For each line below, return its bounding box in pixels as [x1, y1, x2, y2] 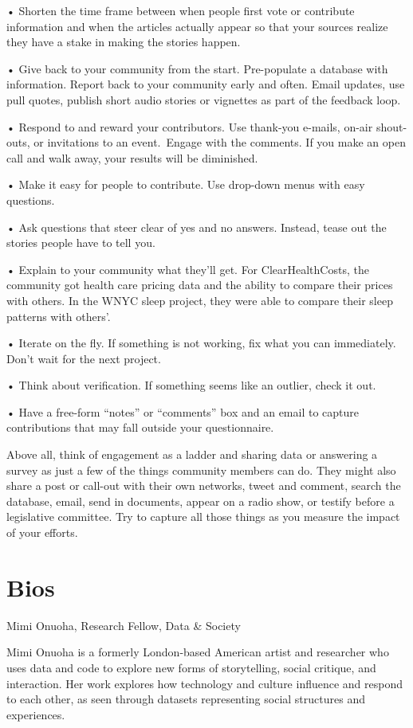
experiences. [6, 706, 65, 722]
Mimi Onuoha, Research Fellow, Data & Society [6, 616, 241, 633]
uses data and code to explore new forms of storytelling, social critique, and [6, 659, 376, 675]
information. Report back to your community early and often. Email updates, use [6, 76, 405, 92]
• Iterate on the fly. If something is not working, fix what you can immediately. [6, 335, 396, 351]
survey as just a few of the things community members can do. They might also [6, 461, 396, 478]
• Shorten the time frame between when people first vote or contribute [6, 2, 355, 18]
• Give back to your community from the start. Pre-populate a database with [6, 60, 388, 76]
